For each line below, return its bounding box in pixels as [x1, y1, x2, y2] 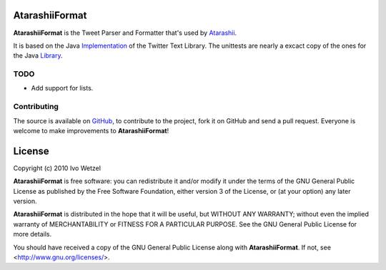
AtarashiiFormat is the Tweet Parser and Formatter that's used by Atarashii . [13, 28, 237, 37]
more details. [13, 230, 52, 239]
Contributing [13, 102, 59, 112]
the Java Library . [13, 51, 64, 60]
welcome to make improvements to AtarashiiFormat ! [13, 126, 169, 135]
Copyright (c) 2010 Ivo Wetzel [13, 164, 102, 172]
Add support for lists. [31, 84, 94, 93]
